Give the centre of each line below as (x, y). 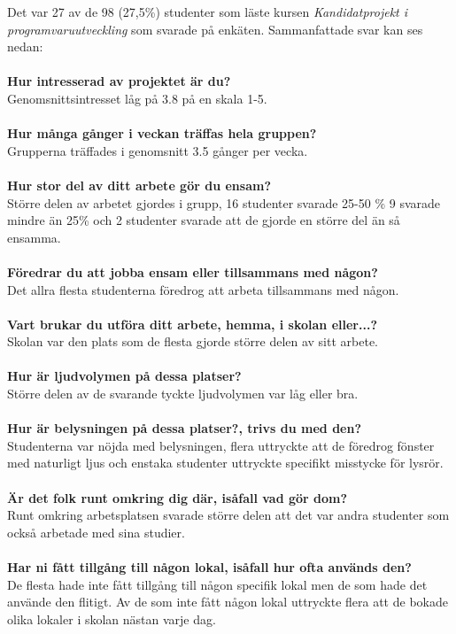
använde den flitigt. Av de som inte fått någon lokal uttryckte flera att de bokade (228, 602)
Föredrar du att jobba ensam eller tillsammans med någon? (193, 271)
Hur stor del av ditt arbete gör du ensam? (139, 185)
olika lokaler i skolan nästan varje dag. (112, 619)
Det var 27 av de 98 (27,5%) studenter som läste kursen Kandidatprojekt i (208, 12)
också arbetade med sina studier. (96, 532)
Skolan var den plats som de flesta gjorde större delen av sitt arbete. (193, 341)
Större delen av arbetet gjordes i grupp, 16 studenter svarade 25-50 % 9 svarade (224, 202)
